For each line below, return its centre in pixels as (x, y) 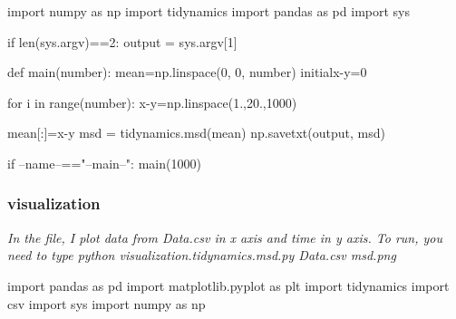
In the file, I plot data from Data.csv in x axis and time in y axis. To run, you (225, 237)
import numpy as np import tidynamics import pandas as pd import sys (209, 11)
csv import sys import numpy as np (107, 303)
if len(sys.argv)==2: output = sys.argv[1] (122, 41)
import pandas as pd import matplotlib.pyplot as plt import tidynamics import (228, 285)
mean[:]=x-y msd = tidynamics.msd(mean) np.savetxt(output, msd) (196, 133)
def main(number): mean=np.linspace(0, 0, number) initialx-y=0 (187, 72)
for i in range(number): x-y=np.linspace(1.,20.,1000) (152, 102)
